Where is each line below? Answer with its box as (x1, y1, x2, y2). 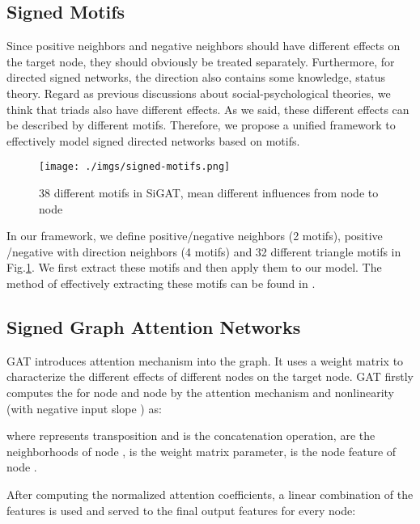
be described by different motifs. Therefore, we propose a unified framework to (6, 116, 396, 133)
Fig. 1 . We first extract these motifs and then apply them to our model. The (6, 259, 382, 276)
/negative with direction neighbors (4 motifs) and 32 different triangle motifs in (6, 243, 401, 260)
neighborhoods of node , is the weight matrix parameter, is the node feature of (6, 442, 397, 459)
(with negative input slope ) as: (6, 399, 162, 416)
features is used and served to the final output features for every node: (6, 501, 356, 518)
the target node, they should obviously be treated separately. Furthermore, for (6, 53, 395, 70)
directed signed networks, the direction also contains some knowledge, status (6, 69, 386, 86)
